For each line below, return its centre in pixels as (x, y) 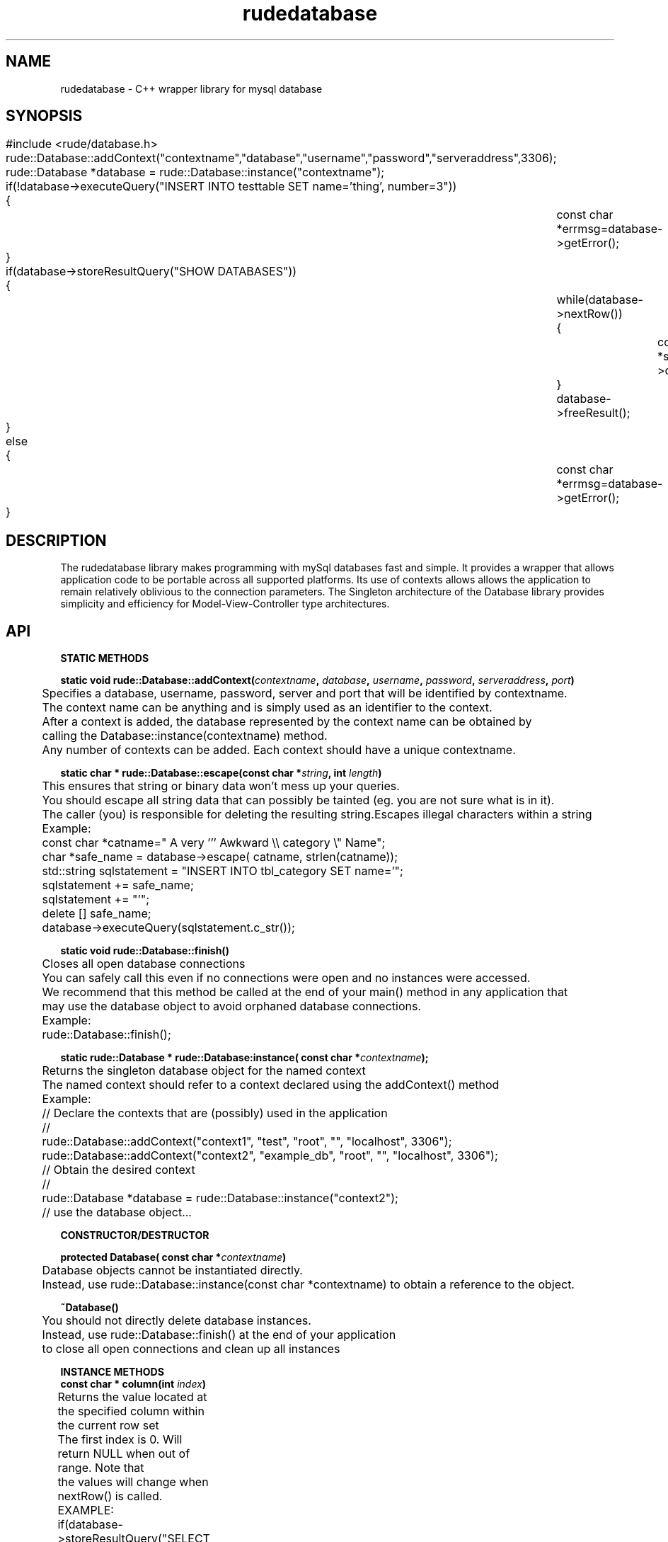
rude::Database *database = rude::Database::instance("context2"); (220, 1198)
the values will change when (133, 1482)
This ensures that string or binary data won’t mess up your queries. (221, 786)
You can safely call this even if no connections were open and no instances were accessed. (286, 978)
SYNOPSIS (44, 116)
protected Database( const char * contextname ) (173, 1257)
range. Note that (101, 1468)
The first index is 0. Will (120, 1440)
